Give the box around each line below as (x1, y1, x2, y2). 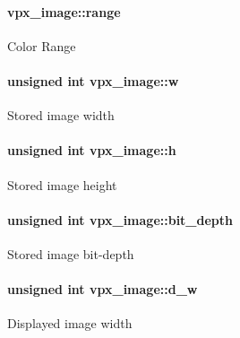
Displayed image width (7, 314, 133, 333)
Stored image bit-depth (7, 244, 134, 263)
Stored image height (7, 175, 117, 194)
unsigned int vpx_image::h (7, 141, 176, 160)
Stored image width (7, 106, 115, 125)
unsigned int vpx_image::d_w (7, 280, 198, 299)
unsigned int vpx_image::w (7, 71, 179, 90)
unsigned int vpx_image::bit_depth (7, 210, 234, 229)
